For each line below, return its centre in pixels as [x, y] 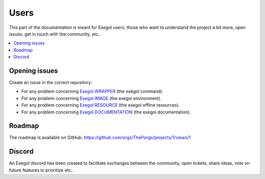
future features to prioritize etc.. [41, 170]
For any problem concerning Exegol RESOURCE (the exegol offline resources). [101, 105]
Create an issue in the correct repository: [51, 83]
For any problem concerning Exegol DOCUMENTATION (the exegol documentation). [106, 112]
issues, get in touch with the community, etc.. [55, 34]
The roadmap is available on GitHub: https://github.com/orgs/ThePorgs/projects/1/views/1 [100, 137]
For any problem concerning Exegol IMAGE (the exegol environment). [92, 98]
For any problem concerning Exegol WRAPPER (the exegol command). [93, 91]
